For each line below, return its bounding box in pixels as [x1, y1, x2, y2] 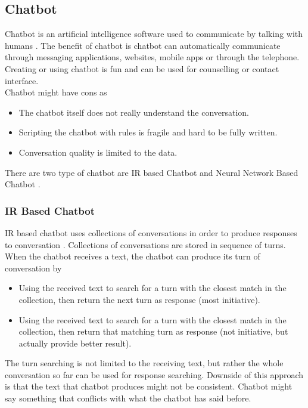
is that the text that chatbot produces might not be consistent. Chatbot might [5, 380, 293, 392]
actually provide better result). [18, 336, 132, 349]
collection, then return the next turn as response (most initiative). [18, 293, 260, 305]
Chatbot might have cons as [5, 86, 107, 98]
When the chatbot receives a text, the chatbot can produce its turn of [5, 250, 260, 262]
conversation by [5, 261, 62, 274]
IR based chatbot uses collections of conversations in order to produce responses [5, 226, 297, 239]
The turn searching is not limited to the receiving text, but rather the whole [5, 357, 284, 369]
